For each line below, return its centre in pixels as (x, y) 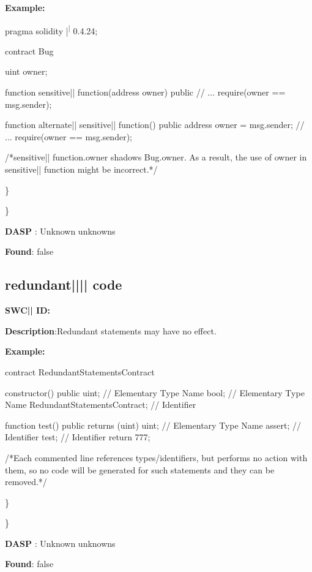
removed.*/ (26, 482)
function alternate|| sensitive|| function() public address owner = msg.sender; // (155, 125)
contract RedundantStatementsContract (80, 371)
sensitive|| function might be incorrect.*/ (81, 169)
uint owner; (26, 71)
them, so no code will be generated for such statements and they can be (140, 469)
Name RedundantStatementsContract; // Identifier (101, 405)
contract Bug (29, 51)
